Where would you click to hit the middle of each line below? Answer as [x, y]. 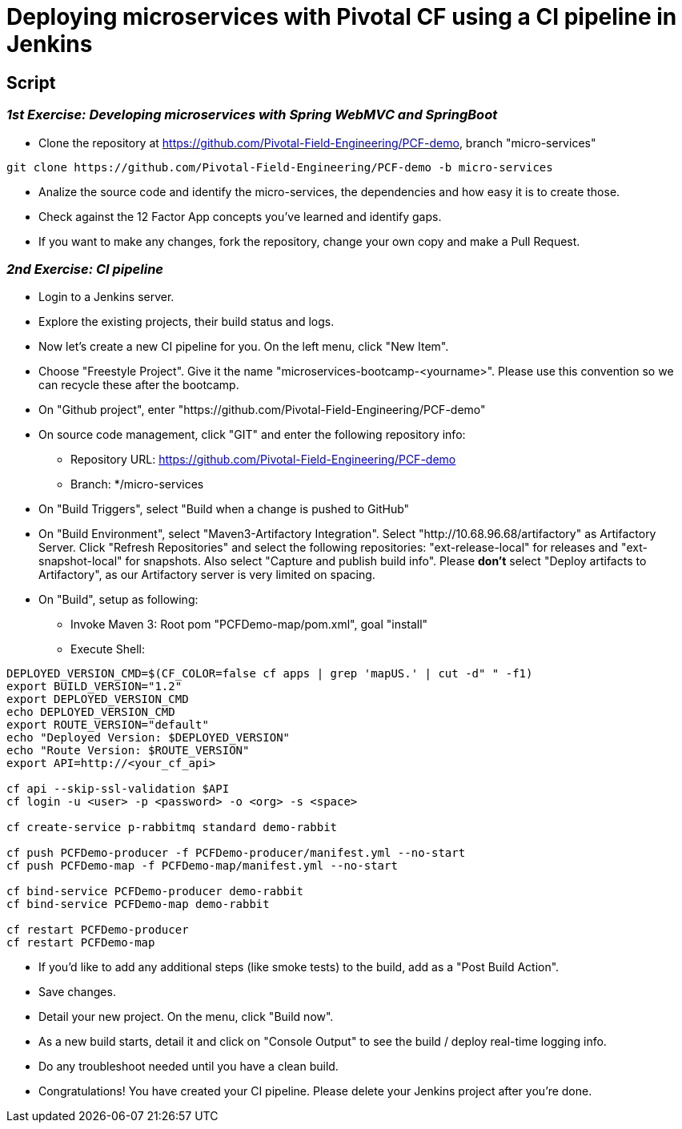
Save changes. [77, 992]
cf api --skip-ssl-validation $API [118, 789]
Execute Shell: [108, 649]
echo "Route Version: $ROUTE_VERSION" [128, 751]
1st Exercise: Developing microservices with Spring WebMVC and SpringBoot [252, 115]
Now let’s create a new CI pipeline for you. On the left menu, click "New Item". [244, 347]
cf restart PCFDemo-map [81, 943]
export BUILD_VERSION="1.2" [94, 687]
